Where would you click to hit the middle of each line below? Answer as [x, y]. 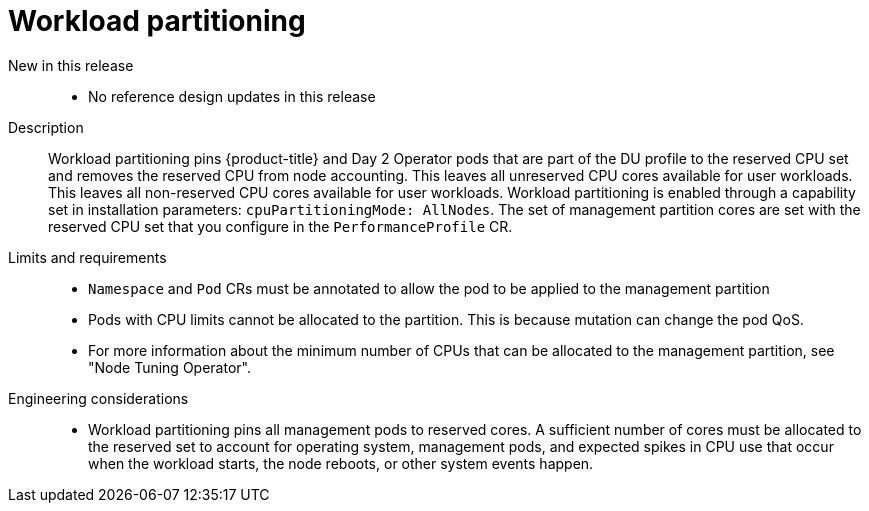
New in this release [71, 65]
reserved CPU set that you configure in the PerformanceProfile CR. [280, 226]
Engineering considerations [98, 398]
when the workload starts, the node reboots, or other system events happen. [341, 463]
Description [46, 127]
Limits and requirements [87, 257]
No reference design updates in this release [232, 96]
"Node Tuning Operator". [169, 367]
